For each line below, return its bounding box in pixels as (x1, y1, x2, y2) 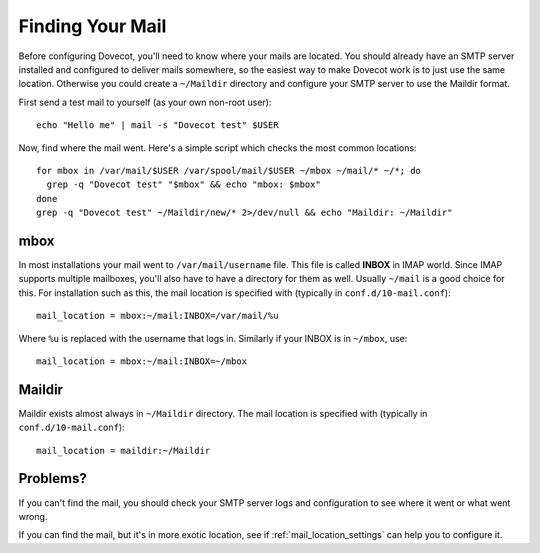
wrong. (18, 510, 48, 522)
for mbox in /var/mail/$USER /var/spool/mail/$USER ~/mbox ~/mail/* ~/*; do (36, 165, 422, 176)
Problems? (18, 470, 87, 487)
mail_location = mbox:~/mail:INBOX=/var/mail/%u (36, 310, 279, 322)
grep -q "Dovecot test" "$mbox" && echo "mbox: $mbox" (46, 179, 322, 190)
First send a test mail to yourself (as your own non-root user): (18, 96, 272, 108)
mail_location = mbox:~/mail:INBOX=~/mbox (36, 355, 248, 367)
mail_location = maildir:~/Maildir (36, 445, 211, 456)
